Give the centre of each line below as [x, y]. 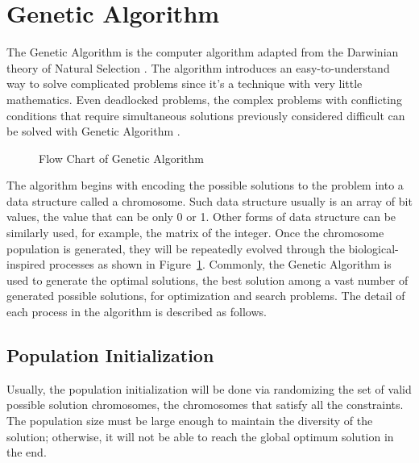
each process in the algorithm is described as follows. [137, 312]
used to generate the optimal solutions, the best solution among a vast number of [207, 279]
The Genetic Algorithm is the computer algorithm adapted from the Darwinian [203, 52]
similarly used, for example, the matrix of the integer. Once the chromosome [195, 233]
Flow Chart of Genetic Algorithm [121, 158]
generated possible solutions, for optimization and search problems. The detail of [206, 296]
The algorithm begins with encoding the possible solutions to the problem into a [205, 185]
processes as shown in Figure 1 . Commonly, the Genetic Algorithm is [220, 264]
